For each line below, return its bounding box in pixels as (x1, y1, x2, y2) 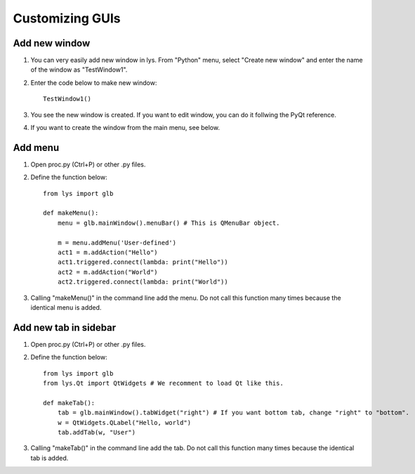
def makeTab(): (43, 399, 95, 407)
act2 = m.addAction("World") (57, 268, 158, 276)
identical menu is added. (30, 303, 102, 312)
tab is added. (30, 454, 69, 462)
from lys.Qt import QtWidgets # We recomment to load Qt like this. (43, 379, 284, 388)
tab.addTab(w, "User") (57, 428, 136, 437)
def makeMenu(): (43, 209, 99, 217)
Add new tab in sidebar (13, 322, 117, 334)
